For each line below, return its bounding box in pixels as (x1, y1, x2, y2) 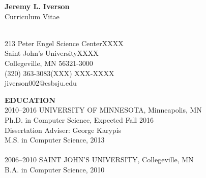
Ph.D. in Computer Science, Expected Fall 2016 (5, 114, 154, 125)
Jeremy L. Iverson (5, 1, 70, 11)
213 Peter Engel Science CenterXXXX (5, 38, 124, 48)
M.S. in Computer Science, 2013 (5, 134, 105, 145)
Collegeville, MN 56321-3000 (5, 57, 93, 68)
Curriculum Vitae (5, 11, 60, 21)
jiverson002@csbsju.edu (5, 78, 77, 88)
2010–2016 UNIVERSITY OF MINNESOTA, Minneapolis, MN (5, 104, 202, 115)
